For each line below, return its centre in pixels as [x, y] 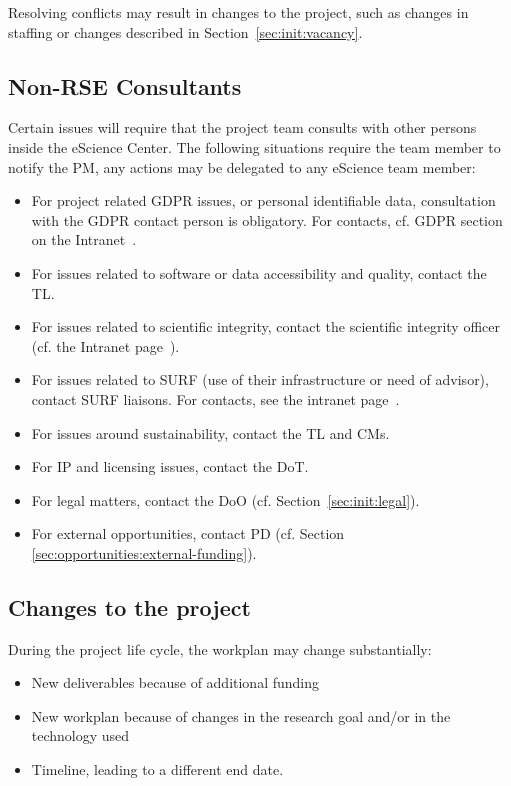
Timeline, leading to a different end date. [157, 769]
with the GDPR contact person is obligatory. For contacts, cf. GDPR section [267, 219]
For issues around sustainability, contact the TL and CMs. [210, 432]
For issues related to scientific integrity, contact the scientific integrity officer [265, 326]
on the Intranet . [84, 239]
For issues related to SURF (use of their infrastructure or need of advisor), [260, 379]
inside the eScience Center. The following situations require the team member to [254, 146]
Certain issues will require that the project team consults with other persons [242, 127]
